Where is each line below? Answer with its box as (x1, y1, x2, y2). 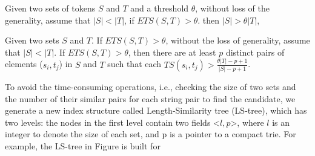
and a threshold (130, 2, 189, 14)
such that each (107, 57, 162, 70)
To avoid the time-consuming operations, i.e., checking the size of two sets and (5, 80, 296, 93)
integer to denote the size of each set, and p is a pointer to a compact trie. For (5, 128, 296, 140)
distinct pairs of (225, 45, 285, 58)
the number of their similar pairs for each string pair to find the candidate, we (5, 92, 296, 105)
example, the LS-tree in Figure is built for (5, 139, 161, 152)
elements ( (5, 57, 43, 70)
